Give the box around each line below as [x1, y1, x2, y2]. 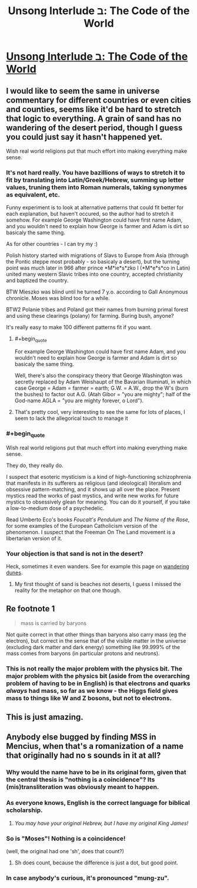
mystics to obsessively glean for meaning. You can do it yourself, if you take [6, 498, 191, 505]
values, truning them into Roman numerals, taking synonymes [6, 183, 187, 191]
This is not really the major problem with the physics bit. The [6, 665, 182, 673]
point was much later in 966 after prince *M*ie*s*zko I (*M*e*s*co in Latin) [6, 264, 191, 272]
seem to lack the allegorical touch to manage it [14, 415, 128, 422]
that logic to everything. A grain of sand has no [6, 113, 182, 123]
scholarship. [6, 806, 43, 814]
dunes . [6, 569, 23, 576]
